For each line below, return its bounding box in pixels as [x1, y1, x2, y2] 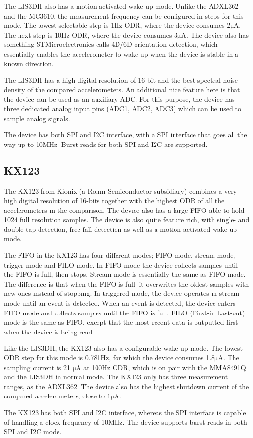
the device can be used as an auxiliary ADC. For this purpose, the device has [4, 94, 235, 104]
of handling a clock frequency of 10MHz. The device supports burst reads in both [4, 417, 247, 427]
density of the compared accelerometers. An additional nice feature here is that [4, 84, 240, 94]
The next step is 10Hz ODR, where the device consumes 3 [4, 29, 178, 40]
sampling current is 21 [4, 362, 70, 372]
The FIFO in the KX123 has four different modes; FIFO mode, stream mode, [4, 250, 235, 260]
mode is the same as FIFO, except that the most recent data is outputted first [4, 317, 238, 327]
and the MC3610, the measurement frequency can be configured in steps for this [4, 10, 244, 21]
